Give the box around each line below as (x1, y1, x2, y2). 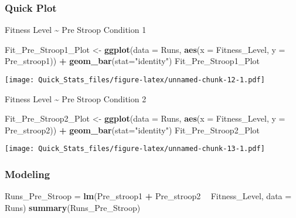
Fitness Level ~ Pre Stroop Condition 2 (5, 92, 147, 105)
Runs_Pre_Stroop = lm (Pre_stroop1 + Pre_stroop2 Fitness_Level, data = (5, 190, 292, 202)
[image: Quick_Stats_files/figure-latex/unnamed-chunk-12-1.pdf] (5, 76, 265, 84)
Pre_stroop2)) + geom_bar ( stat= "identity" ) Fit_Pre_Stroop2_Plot (5, 123, 260, 136)
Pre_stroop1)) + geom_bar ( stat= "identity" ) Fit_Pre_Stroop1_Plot (5, 55, 260, 67)
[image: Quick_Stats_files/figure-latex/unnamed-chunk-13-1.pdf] (5, 145, 265, 153)
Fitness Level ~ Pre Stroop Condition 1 (5, 24, 147, 36)
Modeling (5, 167, 50, 182)
